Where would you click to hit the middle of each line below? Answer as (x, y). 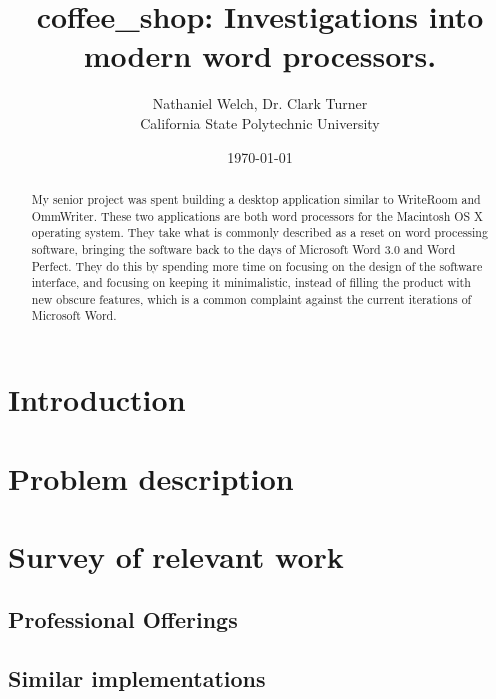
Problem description (151, 477)
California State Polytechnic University (260, 122)
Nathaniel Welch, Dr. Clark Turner (260, 103)
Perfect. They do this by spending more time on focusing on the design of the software (257, 265)
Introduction (97, 399)
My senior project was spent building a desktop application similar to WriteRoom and (256, 198)
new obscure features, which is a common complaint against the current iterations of (251, 298)
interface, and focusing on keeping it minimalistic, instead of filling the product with (251, 282)
